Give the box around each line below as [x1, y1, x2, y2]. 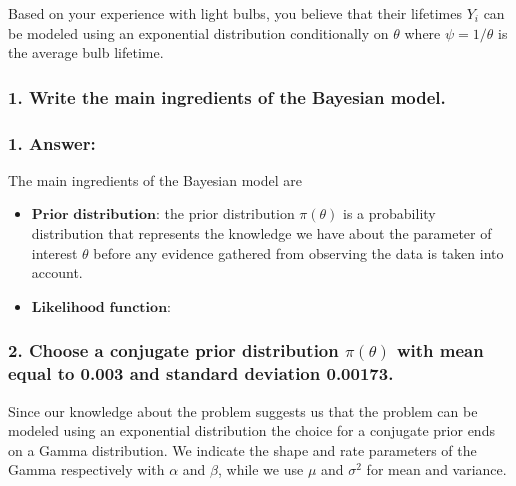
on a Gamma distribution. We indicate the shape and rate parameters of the [8, 439, 477, 460]
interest [31, 242, 78, 263]
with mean [396, 338, 484, 363]
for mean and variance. [366, 459, 507, 480]
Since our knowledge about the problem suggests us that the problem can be [8, 400, 478, 421]
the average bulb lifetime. [8, 42, 164, 63]
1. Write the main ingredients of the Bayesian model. [8, 84, 446, 109]
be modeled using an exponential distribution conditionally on [8, 22, 389, 43]
